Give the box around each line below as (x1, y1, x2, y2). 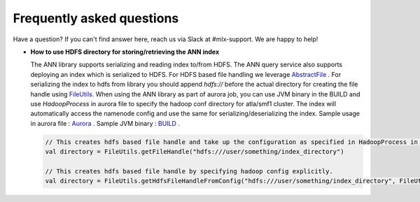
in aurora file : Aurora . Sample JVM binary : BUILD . (30, 119, 180, 127)
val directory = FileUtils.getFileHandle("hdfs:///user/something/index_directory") (45, 147, 344, 156)
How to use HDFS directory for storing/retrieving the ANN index (30, 48, 220, 56)
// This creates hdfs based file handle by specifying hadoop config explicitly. (45, 167, 334, 175)
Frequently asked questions (13, 10, 179, 26)
